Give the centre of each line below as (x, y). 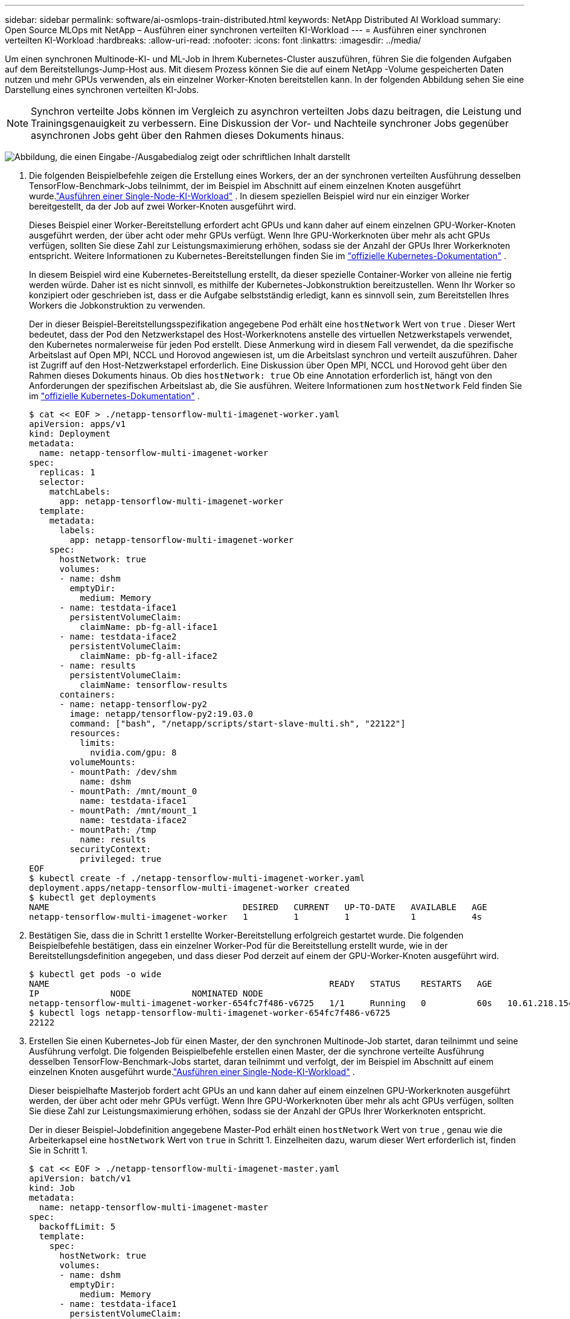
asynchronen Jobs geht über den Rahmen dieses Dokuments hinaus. (187, 135)
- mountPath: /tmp (113, 830)
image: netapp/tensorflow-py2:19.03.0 (161, 714)
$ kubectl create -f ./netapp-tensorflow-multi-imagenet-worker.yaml (197, 878)
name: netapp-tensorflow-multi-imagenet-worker (154, 453)
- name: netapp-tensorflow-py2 (133, 704)
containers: (88, 695)
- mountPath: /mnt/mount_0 (133, 791)
